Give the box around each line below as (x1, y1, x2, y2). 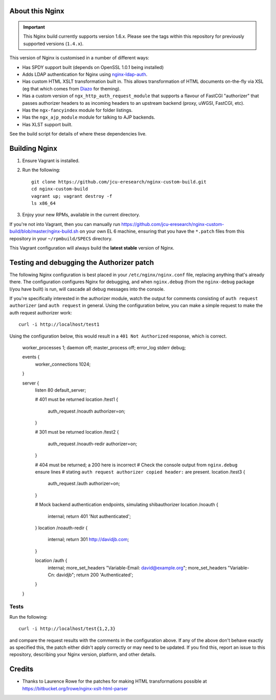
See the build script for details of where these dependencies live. (9, 131, 147, 137)
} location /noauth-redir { (35, 525, 88, 531)
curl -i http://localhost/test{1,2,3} (18, 626, 116, 631)
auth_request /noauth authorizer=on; (48, 408, 126, 414)
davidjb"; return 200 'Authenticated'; (56, 572, 133, 578)
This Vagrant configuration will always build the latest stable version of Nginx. (9, 244, 175, 251)
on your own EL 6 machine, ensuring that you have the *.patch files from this (79, 228, 245, 235)
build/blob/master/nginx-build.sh (9, 228, 79, 235)
